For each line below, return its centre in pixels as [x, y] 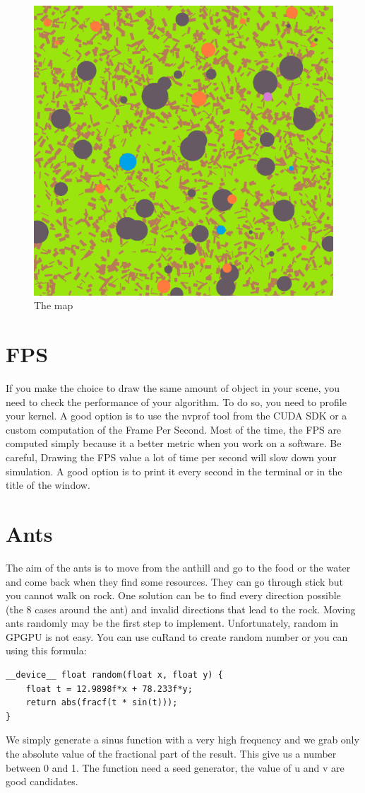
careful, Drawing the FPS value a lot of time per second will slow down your [171, 457]
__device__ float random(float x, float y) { [114, 675]
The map [54, 305]
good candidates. [42, 781]
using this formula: [46, 650]
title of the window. [48, 485]
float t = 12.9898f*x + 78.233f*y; [109, 689]
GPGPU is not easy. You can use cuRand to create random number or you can [177, 636]
